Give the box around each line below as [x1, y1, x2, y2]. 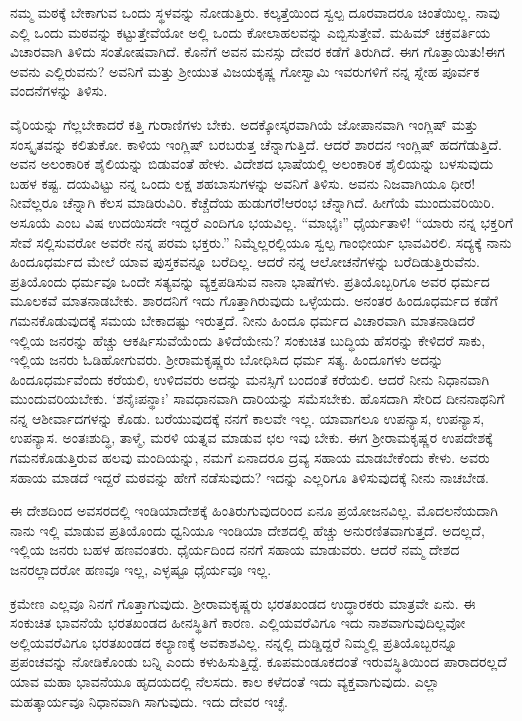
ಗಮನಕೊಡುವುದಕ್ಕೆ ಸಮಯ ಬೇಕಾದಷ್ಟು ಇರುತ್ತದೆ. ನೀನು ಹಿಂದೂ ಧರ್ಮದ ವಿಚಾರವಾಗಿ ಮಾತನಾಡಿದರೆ [10, 309, 475, 330]
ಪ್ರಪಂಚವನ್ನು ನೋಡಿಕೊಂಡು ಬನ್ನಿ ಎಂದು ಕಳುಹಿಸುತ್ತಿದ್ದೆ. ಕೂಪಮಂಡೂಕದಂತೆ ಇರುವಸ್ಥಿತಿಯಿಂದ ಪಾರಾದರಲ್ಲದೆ [10, 651, 507, 672]
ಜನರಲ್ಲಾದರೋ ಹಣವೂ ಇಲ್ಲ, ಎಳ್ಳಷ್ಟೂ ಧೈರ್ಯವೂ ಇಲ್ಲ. [10, 559, 272, 580]
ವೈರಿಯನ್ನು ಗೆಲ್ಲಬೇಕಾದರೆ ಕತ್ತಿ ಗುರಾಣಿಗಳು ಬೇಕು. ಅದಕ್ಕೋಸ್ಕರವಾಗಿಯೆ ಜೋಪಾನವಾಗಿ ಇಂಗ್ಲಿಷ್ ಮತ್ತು [10, 113, 479, 134]
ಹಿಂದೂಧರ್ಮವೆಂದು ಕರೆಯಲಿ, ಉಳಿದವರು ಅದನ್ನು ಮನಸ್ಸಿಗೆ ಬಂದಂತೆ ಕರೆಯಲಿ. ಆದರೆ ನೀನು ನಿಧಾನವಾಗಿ [10, 368, 490, 389]
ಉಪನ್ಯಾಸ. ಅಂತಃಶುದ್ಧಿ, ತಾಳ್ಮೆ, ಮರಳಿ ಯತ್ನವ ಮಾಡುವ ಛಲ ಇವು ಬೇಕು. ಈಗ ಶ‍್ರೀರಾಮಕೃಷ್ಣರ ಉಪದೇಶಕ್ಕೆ [10, 427, 493, 448]
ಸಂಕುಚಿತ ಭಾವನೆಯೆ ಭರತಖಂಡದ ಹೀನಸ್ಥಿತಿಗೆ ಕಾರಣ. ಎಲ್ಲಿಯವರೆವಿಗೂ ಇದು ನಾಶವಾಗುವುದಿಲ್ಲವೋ [10, 612, 466, 633]
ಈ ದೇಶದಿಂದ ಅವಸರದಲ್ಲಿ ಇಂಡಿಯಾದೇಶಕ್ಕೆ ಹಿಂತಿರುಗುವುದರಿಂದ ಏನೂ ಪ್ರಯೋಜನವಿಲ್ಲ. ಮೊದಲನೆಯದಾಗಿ [10, 500, 498, 521]
